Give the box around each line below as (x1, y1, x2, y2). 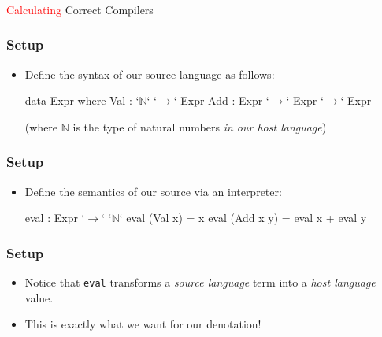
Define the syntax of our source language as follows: (24, 65, 275, 82)
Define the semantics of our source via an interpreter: (24, 183, 282, 199)
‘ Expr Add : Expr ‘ (173, 92, 269, 109)
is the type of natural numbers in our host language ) (72, 118, 327, 135)
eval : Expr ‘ (24, 209, 85, 226)
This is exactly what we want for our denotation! (24, 316, 261, 332)
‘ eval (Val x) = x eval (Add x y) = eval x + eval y (119, 209, 367, 226)
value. (24, 289, 54, 306)
